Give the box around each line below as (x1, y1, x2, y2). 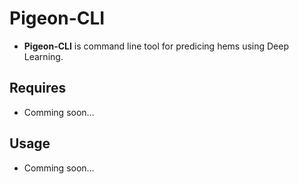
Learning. (23, 50, 64, 62)
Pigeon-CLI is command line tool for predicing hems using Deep (23, 40, 290, 52)
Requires (9, 80, 67, 97)
